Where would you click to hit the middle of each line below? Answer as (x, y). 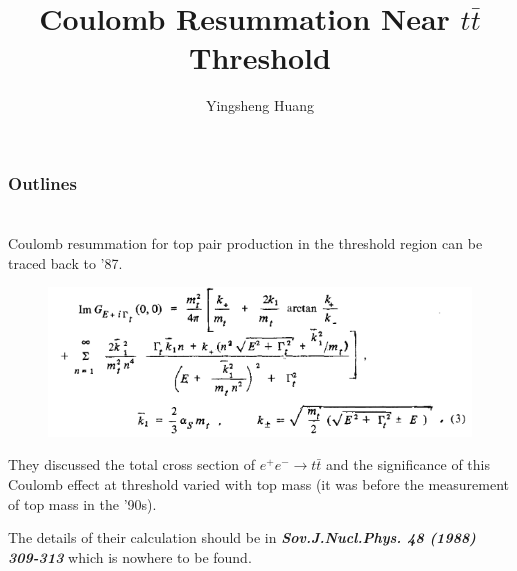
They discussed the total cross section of (132, 464)
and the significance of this (408, 464)
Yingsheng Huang (260, 105)
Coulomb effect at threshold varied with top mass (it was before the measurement (258, 484)
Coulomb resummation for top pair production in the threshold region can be (245, 243)
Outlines (42, 182)
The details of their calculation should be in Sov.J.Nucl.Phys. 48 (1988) (242, 537)
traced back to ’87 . (65, 262)
